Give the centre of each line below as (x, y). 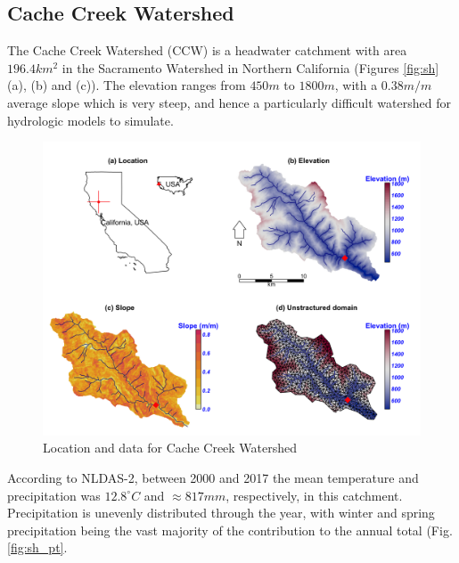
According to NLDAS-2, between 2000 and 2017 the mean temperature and (213, 477)
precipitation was (54, 495)
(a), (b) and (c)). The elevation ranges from (127, 85)
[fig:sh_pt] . (37, 547)
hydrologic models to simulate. (90, 120)
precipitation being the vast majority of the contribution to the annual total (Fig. (230, 530)
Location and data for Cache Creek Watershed (170, 448)
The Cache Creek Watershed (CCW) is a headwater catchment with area (207, 50)
